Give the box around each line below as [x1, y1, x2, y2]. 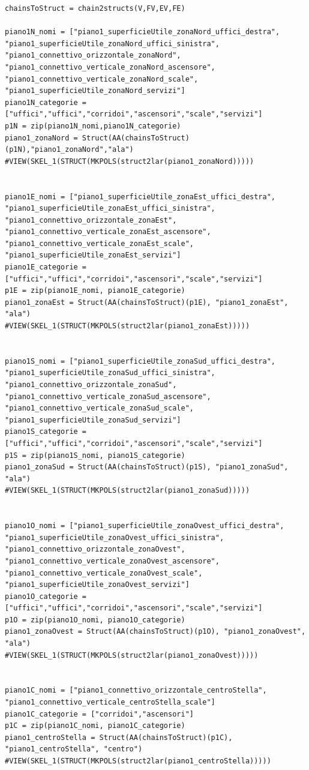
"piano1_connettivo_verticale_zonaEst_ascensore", [5, 227, 211, 236]
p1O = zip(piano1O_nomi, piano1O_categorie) [5, 615, 185, 624]
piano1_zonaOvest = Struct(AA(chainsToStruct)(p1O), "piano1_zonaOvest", [5, 627, 306, 636]
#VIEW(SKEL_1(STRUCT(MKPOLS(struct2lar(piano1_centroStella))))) [5, 757, 271, 765]
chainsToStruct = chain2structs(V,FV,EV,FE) [5, 4, 185, 13]
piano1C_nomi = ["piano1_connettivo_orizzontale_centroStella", [5, 686, 267, 695]
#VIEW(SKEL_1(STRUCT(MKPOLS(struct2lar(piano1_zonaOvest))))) [5, 651, 259, 660]
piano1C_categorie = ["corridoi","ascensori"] [5, 709, 194, 718]
